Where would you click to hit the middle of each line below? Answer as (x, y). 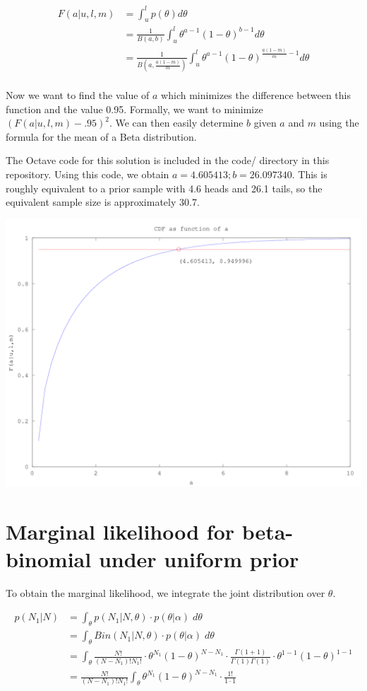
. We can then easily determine (176, 123)
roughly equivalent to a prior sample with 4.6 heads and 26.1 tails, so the (164, 188)
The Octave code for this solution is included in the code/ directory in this (168, 160)
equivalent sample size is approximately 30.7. (103, 202)
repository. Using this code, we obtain (88, 174)
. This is (309, 174)
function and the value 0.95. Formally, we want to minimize (134, 109)
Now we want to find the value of (78, 95)
